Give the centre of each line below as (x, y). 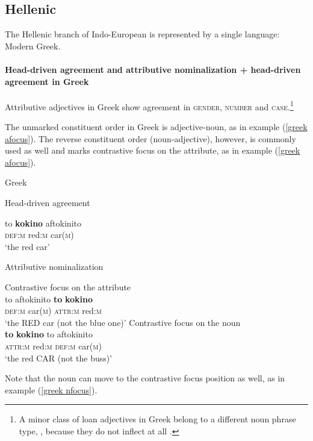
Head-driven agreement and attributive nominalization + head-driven (153, 69)
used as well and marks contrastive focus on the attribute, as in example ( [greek (153, 150)
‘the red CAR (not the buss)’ (59, 358)
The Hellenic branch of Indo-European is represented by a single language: (142, 34)
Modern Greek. (33, 45)
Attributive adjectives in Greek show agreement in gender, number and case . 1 (149, 105)
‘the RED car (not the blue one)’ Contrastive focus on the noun (123, 322)
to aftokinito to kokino (49, 299)
